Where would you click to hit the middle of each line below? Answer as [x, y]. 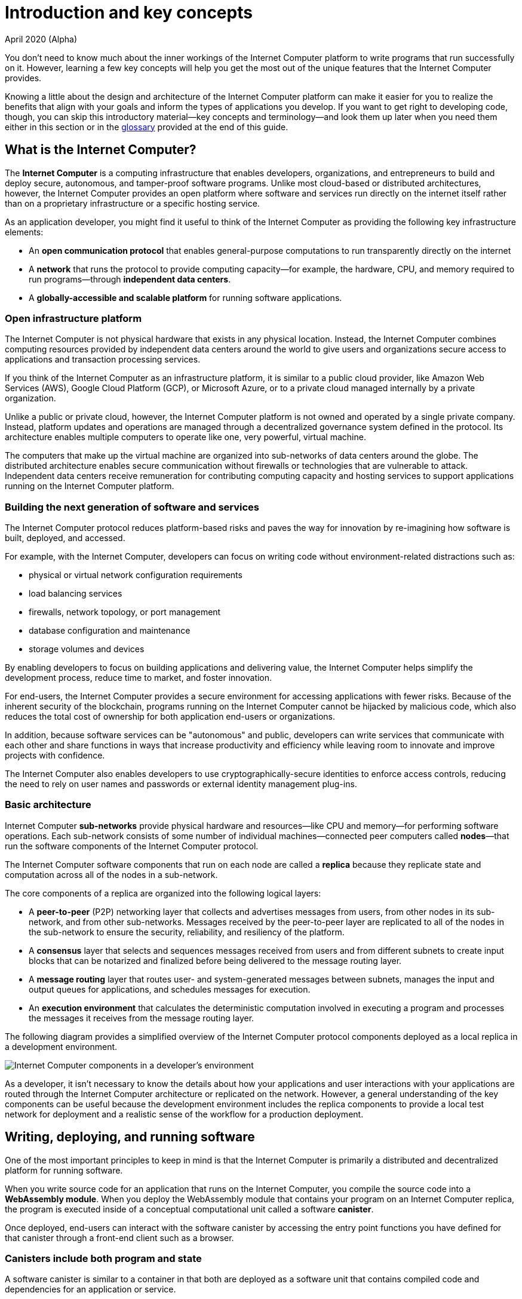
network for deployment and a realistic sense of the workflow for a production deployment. [184, 1114]
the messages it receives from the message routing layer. [142, 1018]
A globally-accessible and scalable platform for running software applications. [185, 297]
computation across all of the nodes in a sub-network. [111, 874]
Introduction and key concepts [129, 13]
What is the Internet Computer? [101, 150]
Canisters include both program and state [103, 1259]
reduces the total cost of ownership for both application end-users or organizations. [170, 717]
